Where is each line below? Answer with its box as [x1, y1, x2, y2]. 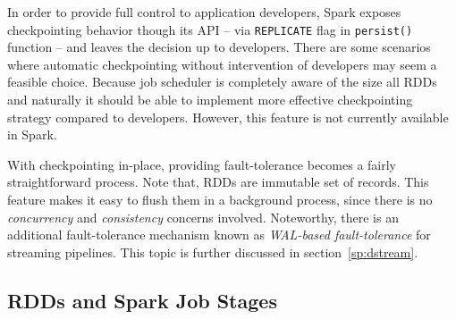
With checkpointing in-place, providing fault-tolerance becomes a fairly [7, 155, 397, 173]
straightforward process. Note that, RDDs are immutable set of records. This [7, 172, 429, 191]
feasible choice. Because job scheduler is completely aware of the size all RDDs [7, 72, 437, 91]
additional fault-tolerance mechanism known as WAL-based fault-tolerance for [7, 225, 431, 244]
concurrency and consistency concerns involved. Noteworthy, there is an [7, 207, 399, 226]
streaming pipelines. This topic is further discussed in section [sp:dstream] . [7, 242, 418, 261]
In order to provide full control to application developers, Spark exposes [7, 3, 401, 21]
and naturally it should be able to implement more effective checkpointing [7, 90, 413, 109]
